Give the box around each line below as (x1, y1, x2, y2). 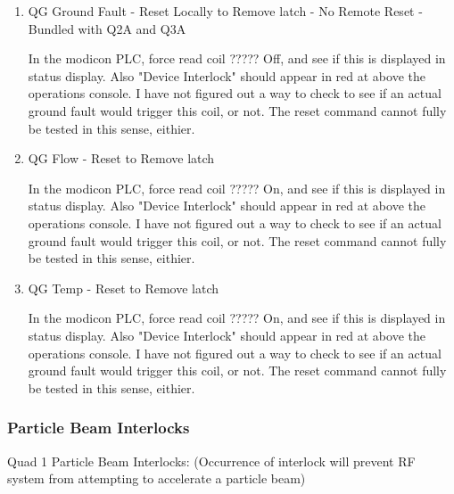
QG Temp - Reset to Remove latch (28, 278, 219, 297)
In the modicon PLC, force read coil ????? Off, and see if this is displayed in (28, 49, 446, 68)
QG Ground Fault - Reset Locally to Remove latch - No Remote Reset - (28, 2, 423, 20)
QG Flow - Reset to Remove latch (28, 149, 215, 168)
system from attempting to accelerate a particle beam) (7, 469, 306, 488)
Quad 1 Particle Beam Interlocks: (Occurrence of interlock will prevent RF (7, 451, 416, 470)
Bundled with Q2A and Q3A (28, 19, 186, 37)
